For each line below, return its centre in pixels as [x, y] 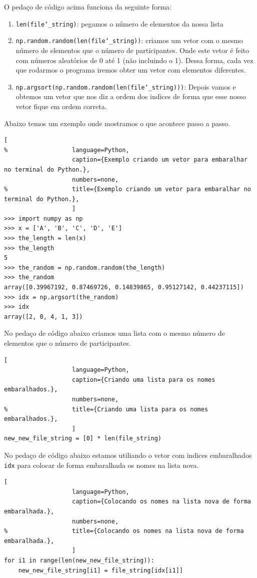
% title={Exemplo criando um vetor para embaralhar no [127, 189]
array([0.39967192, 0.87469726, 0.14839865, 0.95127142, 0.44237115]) [124, 287]
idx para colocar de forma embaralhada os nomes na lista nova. [101, 465]
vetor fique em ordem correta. [61, 106]
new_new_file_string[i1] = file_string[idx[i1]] [100, 570]
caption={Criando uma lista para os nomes [144, 380]
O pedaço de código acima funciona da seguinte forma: [88, 7]
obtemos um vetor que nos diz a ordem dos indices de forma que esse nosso [131, 96]
